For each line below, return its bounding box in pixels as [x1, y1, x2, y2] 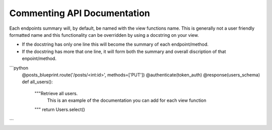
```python [9, 64, 29, 71]
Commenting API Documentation [9, 8, 151, 19]
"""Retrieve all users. [34, 90, 78, 96]
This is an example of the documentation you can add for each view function [47, 97, 207, 103]
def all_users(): [22, 79, 53, 85]
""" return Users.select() [34, 106, 85, 113]
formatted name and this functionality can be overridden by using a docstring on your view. [9, 32, 199, 38]
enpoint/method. [22, 55, 56, 61]
